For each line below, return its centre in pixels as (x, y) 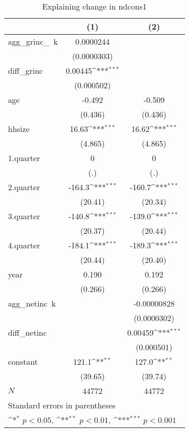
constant (23, 362)
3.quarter (24, 216)
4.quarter (24, 245)
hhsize (19, 129)
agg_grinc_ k (33, 41)
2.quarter (24, 187)
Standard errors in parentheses (62, 405)
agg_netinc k (32, 303)
